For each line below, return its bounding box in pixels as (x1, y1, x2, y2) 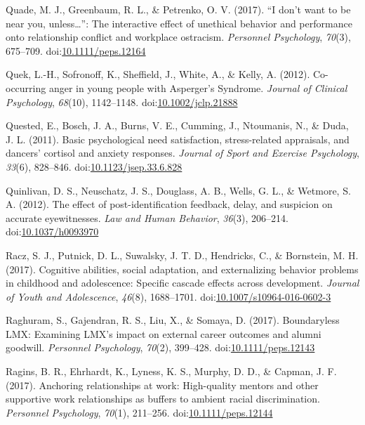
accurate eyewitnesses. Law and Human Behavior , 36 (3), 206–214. (6, 210, 288, 225)
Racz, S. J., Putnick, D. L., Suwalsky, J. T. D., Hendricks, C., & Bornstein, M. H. (6, 247, 359, 262)
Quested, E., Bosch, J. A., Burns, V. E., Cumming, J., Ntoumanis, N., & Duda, (6, 118, 349, 133)
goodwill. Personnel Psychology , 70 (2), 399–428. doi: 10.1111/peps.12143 (6, 340, 315, 355)
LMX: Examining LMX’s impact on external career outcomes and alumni (6, 326, 321, 341)
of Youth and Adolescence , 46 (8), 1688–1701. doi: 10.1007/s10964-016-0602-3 (6, 289, 331, 303)
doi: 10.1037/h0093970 (6, 224, 99, 239)
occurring (6, 80, 46, 95)
